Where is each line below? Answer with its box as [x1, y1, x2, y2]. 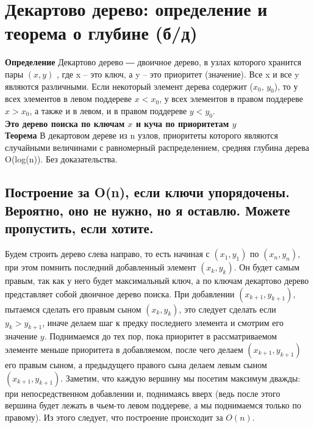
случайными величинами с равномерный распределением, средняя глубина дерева [5, 140, 309, 153]
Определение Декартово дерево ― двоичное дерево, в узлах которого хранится [5, 56, 302, 68]
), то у [274, 79, 298, 92]
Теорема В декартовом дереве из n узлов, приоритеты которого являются [5, 129, 278, 142]
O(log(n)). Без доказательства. [5, 153, 118, 165]
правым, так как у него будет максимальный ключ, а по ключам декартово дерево [5, 274, 309, 287]
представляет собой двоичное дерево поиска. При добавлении [5, 287, 235, 300]
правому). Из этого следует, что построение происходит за [5, 410, 223, 423]
